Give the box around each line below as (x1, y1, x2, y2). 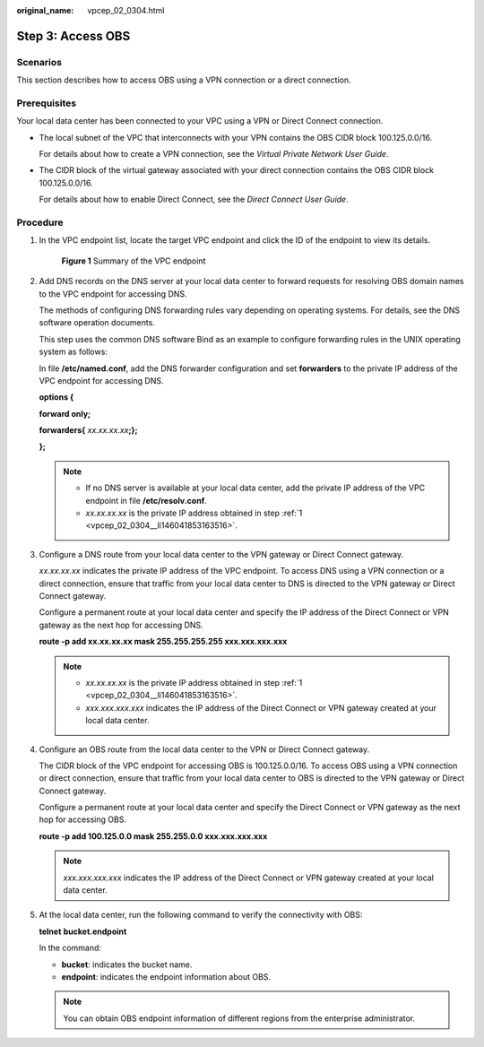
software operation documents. (39, 317, 156, 328)
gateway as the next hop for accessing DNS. (39, 619, 203, 630)
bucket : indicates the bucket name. (61, 959, 193, 970)
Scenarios (16, 56, 63, 68)
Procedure (16, 216, 64, 229)
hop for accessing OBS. (39, 814, 127, 825)
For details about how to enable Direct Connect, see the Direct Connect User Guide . (39, 194, 349, 205)
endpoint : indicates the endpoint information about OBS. (61, 971, 272, 982)
